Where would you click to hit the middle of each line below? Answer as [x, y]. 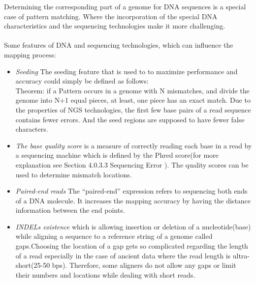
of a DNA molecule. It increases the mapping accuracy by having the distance [133, 200]
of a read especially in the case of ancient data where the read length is [123, 255]
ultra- [241, 255]
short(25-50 [33, 265]
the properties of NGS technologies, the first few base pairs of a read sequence [133, 109]
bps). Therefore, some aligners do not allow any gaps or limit [144, 265]
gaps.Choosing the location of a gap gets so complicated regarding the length [132, 246]
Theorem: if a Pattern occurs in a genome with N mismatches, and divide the [132, 90]
